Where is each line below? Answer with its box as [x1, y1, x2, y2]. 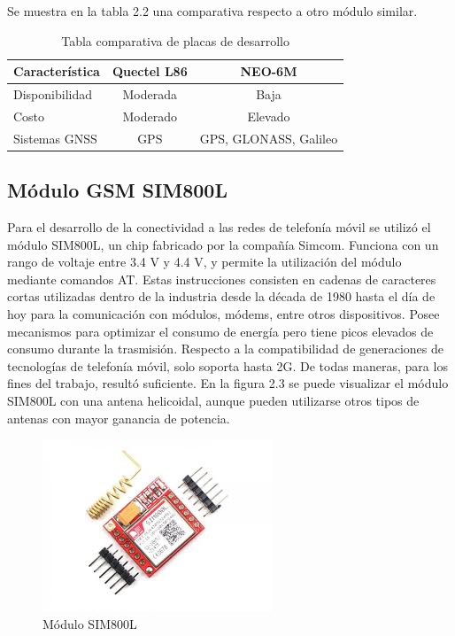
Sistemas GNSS [13, 128, 97, 147]
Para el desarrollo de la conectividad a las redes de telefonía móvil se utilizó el [7, 218, 431, 237]
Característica [13, 62, 100, 81]
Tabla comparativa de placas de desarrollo [61, 31, 289, 50]
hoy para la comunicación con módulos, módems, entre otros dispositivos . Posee [7, 304, 440, 322]
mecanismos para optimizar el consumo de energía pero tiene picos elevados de [7, 322, 434, 340]
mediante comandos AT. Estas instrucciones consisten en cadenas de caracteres [7, 269, 436, 288]
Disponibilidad [13, 85, 92, 104]
